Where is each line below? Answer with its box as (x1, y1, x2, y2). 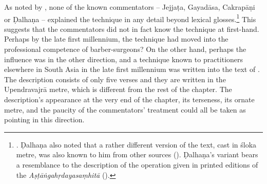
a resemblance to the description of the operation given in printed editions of (16, 159, 258, 170)
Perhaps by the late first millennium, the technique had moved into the (4, 33, 228, 44)
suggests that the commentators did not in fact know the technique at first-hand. (4, 23, 259, 34)
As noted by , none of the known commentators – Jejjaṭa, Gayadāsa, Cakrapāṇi (4, 2, 255, 12)
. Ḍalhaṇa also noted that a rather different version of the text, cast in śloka (16, 139, 257, 150)
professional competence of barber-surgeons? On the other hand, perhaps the (4, 44, 246, 54)
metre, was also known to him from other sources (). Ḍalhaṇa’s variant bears (16, 149, 258, 160)
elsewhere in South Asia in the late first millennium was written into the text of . (4, 64, 260, 75)
